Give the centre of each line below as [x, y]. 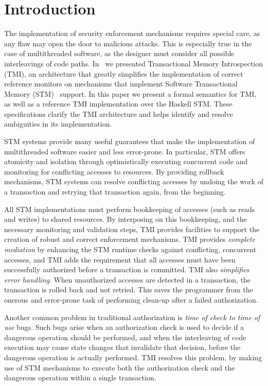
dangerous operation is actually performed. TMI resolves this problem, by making [133, 357]
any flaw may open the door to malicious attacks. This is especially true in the [128, 43]
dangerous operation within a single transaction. [80, 378]
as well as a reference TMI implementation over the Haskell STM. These [118, 104]
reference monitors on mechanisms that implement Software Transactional [121, 84]
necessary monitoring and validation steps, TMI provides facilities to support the [132, 229]
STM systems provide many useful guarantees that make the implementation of [130, 141]
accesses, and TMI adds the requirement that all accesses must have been [120, 259]
